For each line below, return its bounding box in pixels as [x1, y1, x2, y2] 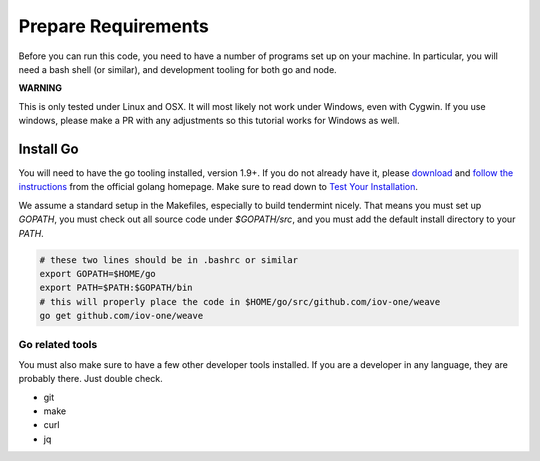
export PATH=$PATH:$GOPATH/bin [39, 282, 194, 294]
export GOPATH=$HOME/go [39, 268, 157, 279]
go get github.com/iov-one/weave [39, 310, 204, 322]
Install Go [18, 140, 79, 157]
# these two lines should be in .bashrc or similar [39, 254, 299, 265]
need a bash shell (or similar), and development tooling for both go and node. [18, 63, 337, 75]
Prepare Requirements [18, 15, 209, 37]
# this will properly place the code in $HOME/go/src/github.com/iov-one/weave [39, 296, 441, 307]
